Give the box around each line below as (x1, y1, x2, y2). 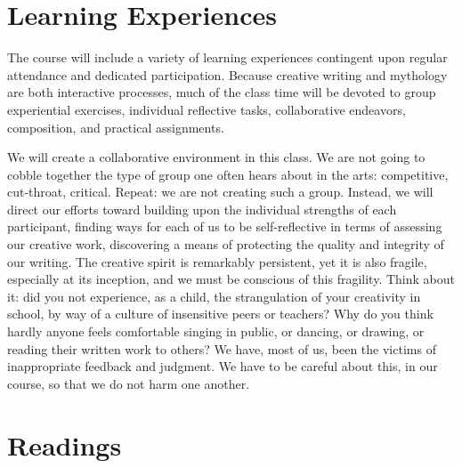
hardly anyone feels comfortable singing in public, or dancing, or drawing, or (7, 322, 425, 341)
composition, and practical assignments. (7, 117, 224, 136)
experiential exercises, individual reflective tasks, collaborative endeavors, (7, 100, 406, 118)
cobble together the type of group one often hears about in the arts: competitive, (7, 165, 449, 183)
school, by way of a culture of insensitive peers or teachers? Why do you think (7, 304, 434, 323)
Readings (7, 426, 122, 463)
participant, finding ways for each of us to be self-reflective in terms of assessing (7, 217, 442, 236)
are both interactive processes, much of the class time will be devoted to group (7, 83, 436, 101)
